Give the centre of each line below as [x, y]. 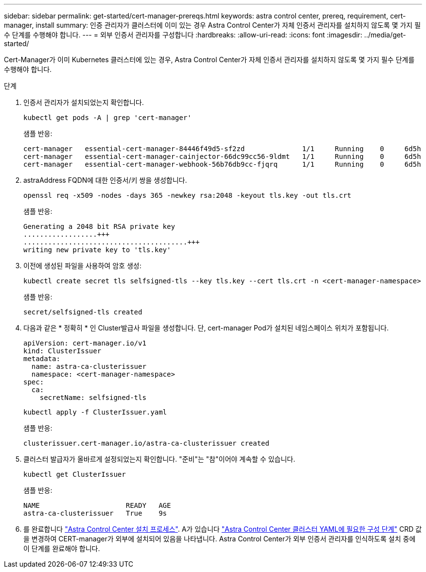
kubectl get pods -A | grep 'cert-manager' [107, 118]
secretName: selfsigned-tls [93, 398]
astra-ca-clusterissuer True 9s [95, 513]
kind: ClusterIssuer [62, 351]
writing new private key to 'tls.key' [97, 250]
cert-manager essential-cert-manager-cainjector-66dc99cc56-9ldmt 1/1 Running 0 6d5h [222, 156]
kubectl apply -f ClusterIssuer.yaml [95, 412]
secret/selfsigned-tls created [83, 312]
